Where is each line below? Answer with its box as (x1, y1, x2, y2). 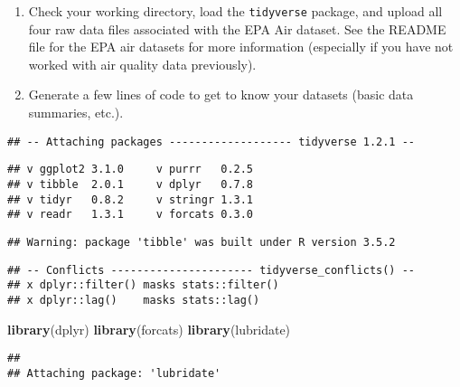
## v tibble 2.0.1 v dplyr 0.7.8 (7, 177, 254, 191)
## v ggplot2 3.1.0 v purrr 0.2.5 (7, 163, 254, 176)
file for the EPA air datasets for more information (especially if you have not (28, 37, 454, 56)
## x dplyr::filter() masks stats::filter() (7, 278, 279, 292)
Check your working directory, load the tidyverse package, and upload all (28, 2, 443, 20)
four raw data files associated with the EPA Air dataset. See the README (28, 19, 446, 38)
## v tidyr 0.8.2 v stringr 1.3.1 (7, 193, 254, 206)
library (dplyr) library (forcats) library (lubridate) (7, 319, 291, 338)
